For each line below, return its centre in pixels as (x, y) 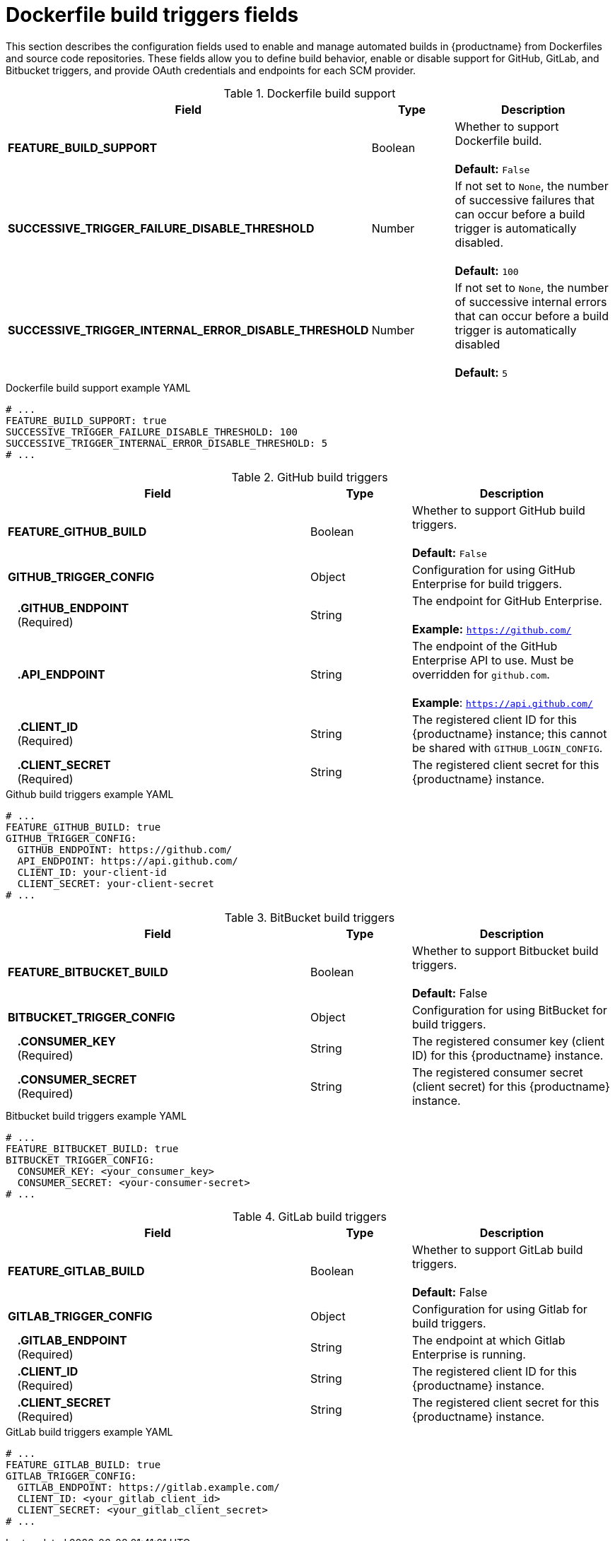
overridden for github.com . (481, 674)
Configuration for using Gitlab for (499, 1309)
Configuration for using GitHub (493, 569)
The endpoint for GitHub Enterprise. (507, 600)
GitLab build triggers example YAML (89, 1431)
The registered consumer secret (497, 1072)
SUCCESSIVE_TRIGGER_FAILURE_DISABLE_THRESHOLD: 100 (152, 432)
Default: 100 (487, 270)
